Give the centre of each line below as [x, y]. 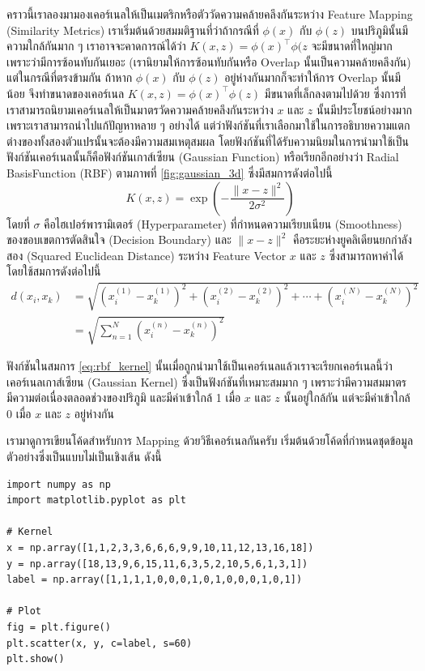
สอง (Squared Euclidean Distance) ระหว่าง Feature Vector [147, 255]
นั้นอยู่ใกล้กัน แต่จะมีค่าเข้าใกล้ [347, 397]
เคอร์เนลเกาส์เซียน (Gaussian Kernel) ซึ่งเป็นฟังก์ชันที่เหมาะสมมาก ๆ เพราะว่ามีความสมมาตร [206, 381]
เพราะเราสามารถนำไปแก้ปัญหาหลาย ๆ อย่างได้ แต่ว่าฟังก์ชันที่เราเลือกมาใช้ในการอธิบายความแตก [208, 125]
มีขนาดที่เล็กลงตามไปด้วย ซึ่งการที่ [335, 93]
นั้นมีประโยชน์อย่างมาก [364, 109]
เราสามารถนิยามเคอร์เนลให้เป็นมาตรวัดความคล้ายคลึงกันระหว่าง [140, 109]
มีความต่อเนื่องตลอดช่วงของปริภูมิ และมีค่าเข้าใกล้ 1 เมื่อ [124, 397]
